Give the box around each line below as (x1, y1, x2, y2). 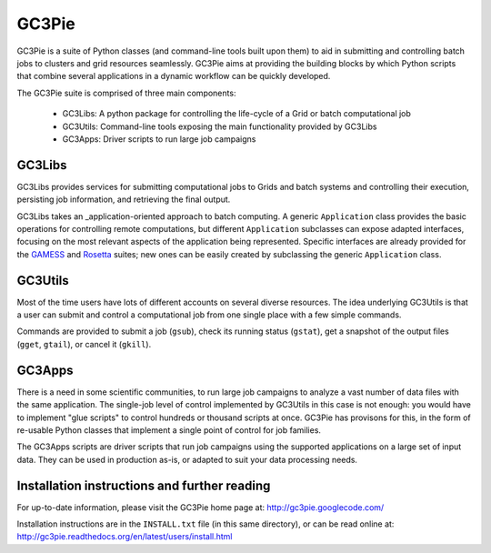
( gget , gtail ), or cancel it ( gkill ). (16, 338, 152, 349)
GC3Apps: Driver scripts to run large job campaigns (62, 133, 256, 145)
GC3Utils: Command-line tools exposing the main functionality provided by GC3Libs (62, 121, 377, 132)
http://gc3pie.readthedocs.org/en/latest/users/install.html (16, 531, 233, 542)
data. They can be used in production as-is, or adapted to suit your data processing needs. (16, 454, 358, 465)
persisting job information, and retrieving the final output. (16, 194, 231, 205)
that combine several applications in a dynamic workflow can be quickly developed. (16, 71, 331, 82)
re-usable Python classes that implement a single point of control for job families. (16, 424, 322, 436)
